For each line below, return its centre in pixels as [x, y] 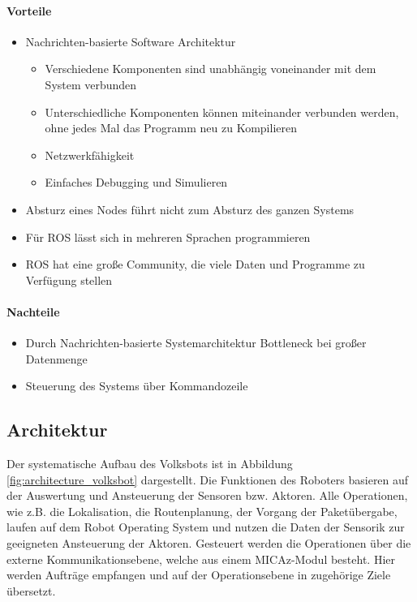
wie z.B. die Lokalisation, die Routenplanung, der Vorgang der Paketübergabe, [202, 511]
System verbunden [91, 84]
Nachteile [33, 311]
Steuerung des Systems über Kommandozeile [137, 386]
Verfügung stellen [69, 279]
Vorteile [29, 10]
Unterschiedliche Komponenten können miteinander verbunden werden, [222, 112]
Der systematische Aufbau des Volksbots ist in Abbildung [150, 464]
